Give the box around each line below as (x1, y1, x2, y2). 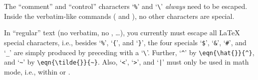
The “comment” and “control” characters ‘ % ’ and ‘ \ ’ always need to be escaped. (4, 1, 248, 11)
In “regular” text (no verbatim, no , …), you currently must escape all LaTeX (4, 27, 240, 38)
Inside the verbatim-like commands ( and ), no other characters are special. (4, 10, 235, 21)
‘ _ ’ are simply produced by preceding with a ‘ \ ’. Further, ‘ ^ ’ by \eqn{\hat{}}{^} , (4, 47, 255, 57)
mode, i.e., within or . (4, 66, 70, 77)
